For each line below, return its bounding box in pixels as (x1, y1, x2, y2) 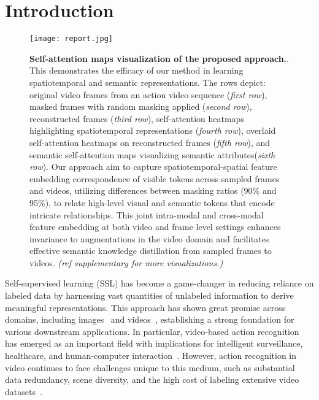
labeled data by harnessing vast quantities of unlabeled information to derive (5, 289, 294, 302)
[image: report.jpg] (29, 34, 113, 44)
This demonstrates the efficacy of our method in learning (29, 64, 244, 77)
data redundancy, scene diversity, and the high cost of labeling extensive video (5, 373, 299, 386)
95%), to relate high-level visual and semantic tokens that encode (29, 196, 275, 209)
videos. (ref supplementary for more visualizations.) (29, 256, 223, 269)
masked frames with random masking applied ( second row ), (29, 100, 252, 113)
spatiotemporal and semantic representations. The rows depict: (29, 75, 266, 88)
